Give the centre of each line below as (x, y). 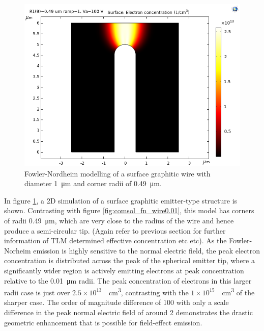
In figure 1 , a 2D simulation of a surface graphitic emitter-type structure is (121, 200)
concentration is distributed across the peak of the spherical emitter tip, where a (129, 260)
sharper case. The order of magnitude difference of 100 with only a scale (116, 302)
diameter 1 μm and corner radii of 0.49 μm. (93, 183)
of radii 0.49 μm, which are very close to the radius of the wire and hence (119, 220)
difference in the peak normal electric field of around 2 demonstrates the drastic (128, 312)
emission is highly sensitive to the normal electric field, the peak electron (146, 250)
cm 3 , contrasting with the (149, 291)
